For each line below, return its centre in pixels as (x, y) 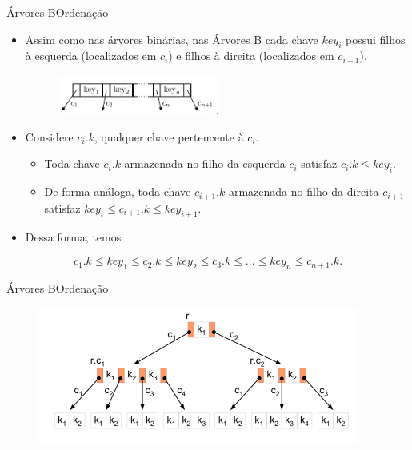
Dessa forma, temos (73, 237)
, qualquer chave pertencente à (169, 136)
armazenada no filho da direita (304, 191)
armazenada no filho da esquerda (205, 163)
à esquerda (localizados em (91, 56)
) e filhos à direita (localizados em (251, 56)
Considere (49, 136)
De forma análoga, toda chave (118, 191)
